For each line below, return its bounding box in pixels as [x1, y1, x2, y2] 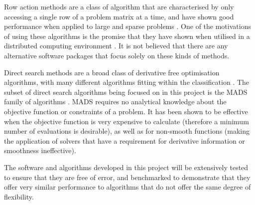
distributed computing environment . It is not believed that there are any [4, 40, 228, 51]
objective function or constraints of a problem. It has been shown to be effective [4, 106, 248, 116]
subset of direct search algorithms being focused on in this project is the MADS [4, 86, 248, 97]
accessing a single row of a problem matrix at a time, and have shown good [4, 11, 234, 21]
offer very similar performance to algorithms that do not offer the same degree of [4, 182, 251, 192]
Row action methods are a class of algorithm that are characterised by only [4, 1, 234, 11]
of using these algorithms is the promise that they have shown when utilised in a [4, 30, 250, 41]
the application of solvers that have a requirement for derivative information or [4, 135, 245, 146]
